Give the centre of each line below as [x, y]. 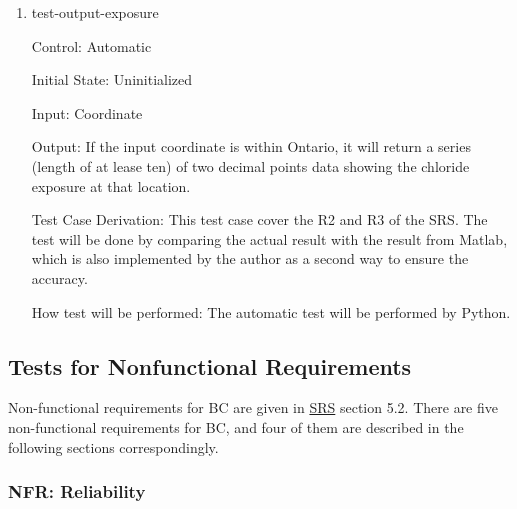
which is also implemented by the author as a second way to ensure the [250, 258]
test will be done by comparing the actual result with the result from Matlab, [269, 238]
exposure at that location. [111, 185]
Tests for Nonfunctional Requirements [210, 365]
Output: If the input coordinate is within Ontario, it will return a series [251, 146]
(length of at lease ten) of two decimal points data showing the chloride [250, 165]
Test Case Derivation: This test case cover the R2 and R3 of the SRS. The [259, 219]
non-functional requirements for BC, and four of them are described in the [236, 426]
